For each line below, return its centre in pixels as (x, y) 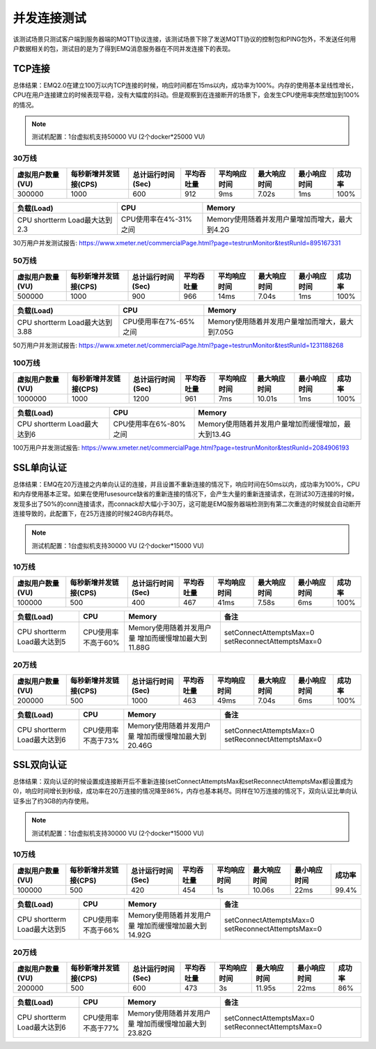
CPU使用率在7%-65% (159, 321)
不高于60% (101, 643)
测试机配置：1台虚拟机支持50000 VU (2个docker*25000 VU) (118, 137)
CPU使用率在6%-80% (149, 424)
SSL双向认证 (40, 765)
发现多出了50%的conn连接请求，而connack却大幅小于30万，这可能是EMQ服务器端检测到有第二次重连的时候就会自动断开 (187, 504)
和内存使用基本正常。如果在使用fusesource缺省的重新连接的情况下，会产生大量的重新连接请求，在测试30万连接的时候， (185, 494)
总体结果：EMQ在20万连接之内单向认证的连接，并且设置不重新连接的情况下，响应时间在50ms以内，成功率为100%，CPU (186, 484)
